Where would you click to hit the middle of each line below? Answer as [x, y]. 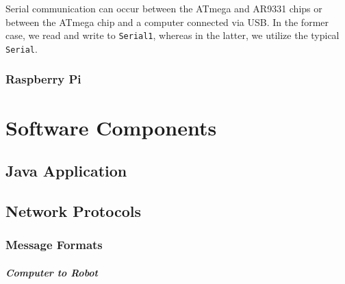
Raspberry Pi [43, 79]
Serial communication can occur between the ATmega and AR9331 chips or [164, 8]
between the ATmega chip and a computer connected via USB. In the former [167, 22]
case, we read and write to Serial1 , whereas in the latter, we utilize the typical [172, 35]
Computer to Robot [52, 272]
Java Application [66, 171]
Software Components [111, 127]
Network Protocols [73, 210]
